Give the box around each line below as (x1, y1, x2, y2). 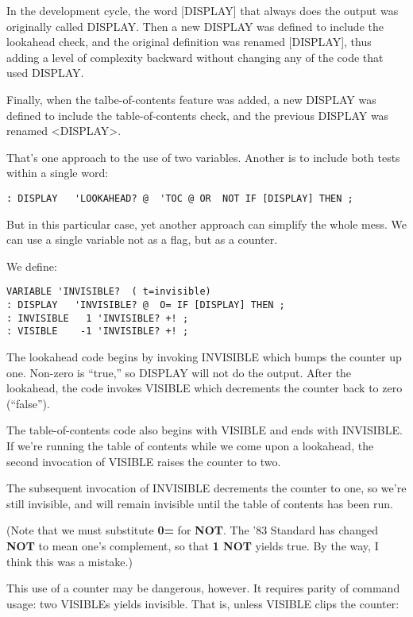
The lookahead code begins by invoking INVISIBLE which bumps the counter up (6, 349, 402, 364)
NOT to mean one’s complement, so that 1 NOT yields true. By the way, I (6, 537, 379, 553)
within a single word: (6, 164, 109, 181)
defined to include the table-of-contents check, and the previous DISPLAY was (6, 106, 389, 123)
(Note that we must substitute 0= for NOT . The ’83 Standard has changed (6, 522, 378, 538)
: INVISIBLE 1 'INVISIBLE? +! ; (6, 312, 189, 324)
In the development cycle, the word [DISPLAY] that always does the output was (6, 2, 399, 18)
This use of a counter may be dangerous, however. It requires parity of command (6, 580, 400, 596)
